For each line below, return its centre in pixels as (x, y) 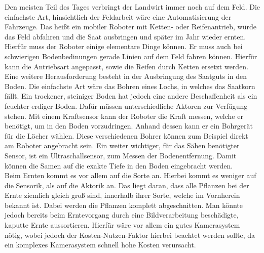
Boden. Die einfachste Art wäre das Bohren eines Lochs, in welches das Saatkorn (130, 86)
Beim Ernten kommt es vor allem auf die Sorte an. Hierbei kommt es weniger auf (130, 175)
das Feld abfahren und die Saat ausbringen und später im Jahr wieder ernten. (125, 36)
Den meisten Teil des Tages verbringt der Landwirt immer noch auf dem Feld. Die (133, 7)
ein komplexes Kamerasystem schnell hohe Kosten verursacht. (100, 245)
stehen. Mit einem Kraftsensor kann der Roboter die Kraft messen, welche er (124, 116)
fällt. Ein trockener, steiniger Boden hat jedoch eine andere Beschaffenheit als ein (131, 96)
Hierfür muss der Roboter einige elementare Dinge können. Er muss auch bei (124, 46)
